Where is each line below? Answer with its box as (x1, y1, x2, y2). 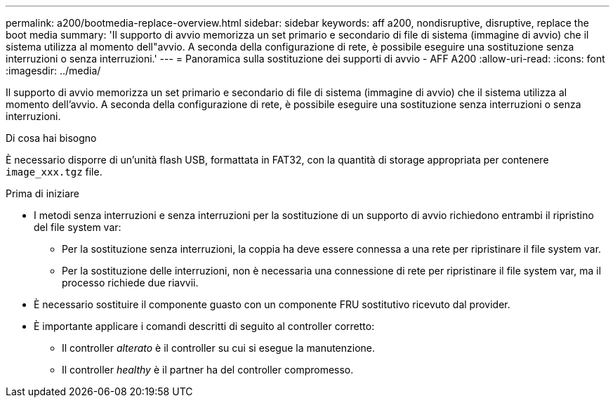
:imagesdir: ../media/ (6, 65, 101, 77)
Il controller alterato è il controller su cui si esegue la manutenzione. (62, 342, 376, 354)
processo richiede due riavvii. (62, 277, 199, 289)
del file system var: (34, 221, 121, 233)
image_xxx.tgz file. (6, 166, 102, 178)
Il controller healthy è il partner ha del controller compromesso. (62, 364, 354, 376)
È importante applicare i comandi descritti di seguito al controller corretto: (34, 320, 375, 332)
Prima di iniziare (6, 187, 79, 199)
